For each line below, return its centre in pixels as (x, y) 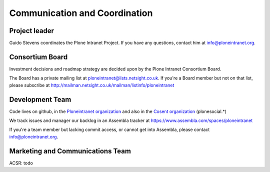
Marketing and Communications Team (70, 151)
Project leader (32, 31)
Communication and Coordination (81, 13)
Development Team (40, 99)
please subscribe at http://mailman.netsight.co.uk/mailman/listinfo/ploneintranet (92, 85)
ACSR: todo (21, 163)
